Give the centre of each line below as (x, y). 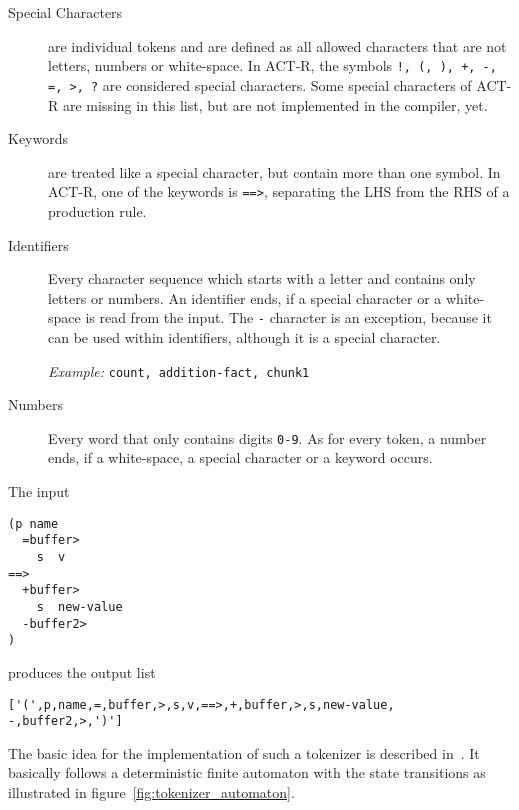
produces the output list (82, 671)
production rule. (97, 210)
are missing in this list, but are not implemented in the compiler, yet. (275, 104)
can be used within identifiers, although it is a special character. (244, 336)
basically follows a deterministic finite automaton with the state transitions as (247, 772)
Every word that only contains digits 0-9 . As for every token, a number (267, 437)
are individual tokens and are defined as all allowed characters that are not (277, 45)
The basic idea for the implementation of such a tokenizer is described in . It (244, 752)
